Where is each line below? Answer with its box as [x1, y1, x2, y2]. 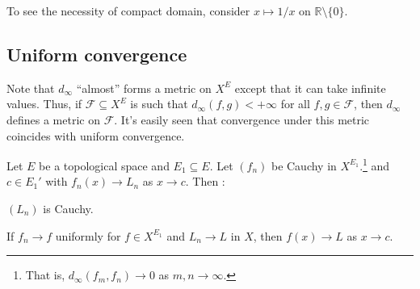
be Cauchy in [271, 157, 337, 174]
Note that [6, 79, 55, 96]
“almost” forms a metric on [76, 79, 212, 96]
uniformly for [55, 227, 121, 244]
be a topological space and [39, 157, 170, 174]
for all [280, 95, 310, 112]
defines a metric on [6, 111, 100, 128]
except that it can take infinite [234, 79, 386, 96]
